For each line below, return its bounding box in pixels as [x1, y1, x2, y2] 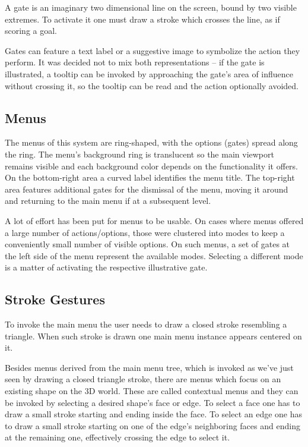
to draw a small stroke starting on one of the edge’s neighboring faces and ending [5, 419, 300, 432]
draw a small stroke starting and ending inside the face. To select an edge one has [5, 408, 303, 420]
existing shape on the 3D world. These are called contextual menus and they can [5, 385, 299, 397]
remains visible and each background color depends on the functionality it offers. [5, 159, 298, 172]
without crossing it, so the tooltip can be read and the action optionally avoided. [5, 79, 299, 92]
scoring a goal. [5, 24, 58, 37]
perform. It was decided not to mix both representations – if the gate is [5, 56, 265, 68]
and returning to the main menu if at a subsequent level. [5, 194, 211, 207]
